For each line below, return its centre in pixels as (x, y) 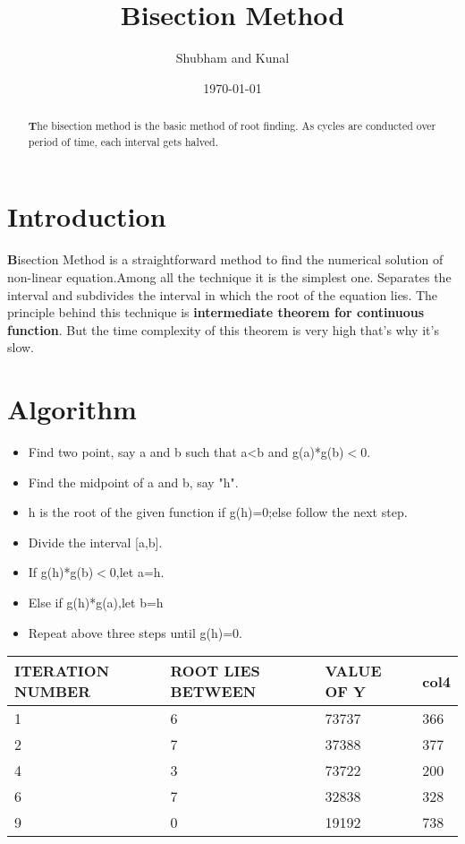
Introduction (87, 216)
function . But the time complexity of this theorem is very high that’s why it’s (223, 329)
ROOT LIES (215, 671)
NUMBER (53, 692)
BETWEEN (213, 692)
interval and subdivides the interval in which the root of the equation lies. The (223, 294)
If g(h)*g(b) (61, 572)
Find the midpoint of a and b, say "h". (133, 482)
